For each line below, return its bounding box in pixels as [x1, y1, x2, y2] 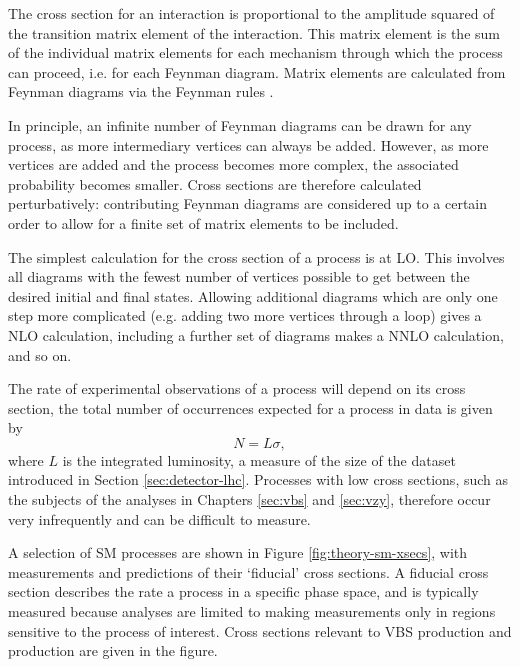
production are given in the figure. [8, 640, 218, 661]
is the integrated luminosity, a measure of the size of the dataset [62, 449, 456, 470]
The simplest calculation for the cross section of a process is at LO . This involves [8, 246, 505, 267]
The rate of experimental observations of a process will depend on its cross [8, 378, 466, 399]
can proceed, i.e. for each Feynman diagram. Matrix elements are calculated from [8, 61, 506, 82]
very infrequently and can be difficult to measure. [8, 508, 311, 529]
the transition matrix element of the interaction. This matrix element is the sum [8, 22, 500, 43]
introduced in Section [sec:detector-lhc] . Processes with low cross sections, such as [8, 469, 509, 490]
